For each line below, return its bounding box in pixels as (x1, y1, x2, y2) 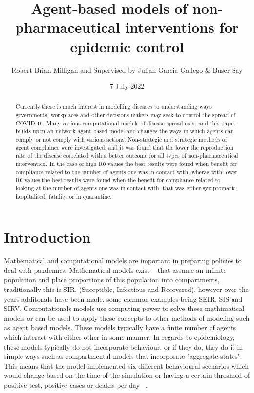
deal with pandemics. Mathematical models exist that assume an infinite (4, 265, 227, 275)
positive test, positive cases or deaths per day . (4, 380, 148, 390)
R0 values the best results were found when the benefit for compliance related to (15, 176, 221, 184)
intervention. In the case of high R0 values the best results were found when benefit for (15, 160, 237, 168)
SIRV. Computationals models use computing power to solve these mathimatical (4, 303, 245, 313)
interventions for (125, 17, 239, 37)
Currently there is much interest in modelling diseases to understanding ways (15, 103, 212, 111)
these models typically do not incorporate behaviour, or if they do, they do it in (4, 341, 243, 352)
